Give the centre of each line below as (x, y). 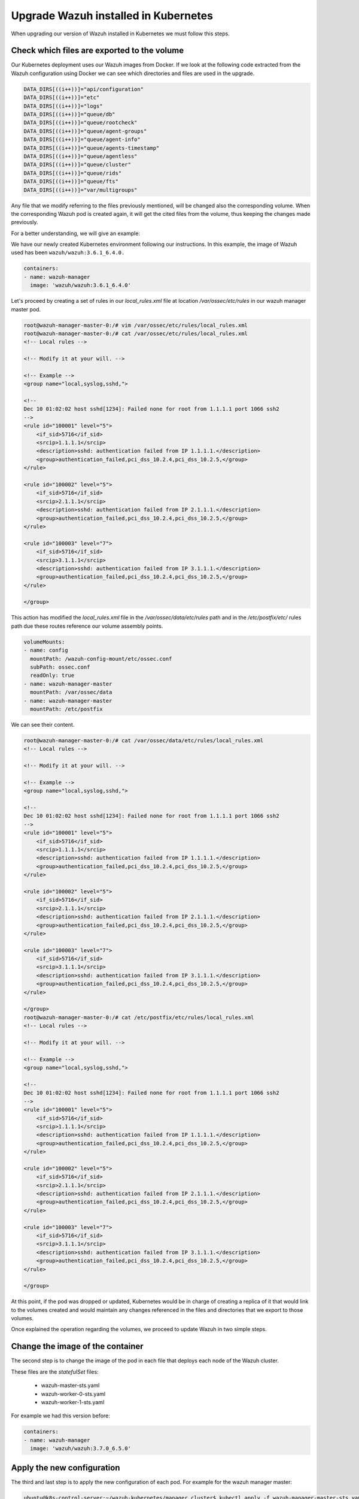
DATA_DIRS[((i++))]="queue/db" (70, 114)
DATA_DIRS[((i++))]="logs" (63, 106)
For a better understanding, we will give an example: (76, 233)
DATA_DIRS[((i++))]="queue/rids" (73, 173)
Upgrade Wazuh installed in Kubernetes (112, 16)
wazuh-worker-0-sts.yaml (73, 1393)
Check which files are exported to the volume (98, 51)
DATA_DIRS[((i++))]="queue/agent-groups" (85, 131)
